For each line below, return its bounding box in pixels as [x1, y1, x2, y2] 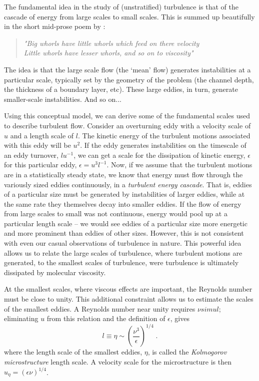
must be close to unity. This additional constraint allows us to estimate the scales [4, 294, 253, 304]
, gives [170, 313, 189, 324]
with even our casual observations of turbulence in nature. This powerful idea [4, 238, 241, 248]
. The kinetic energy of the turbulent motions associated [78, 130, 250, 140]
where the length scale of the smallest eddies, [4, 347, 142, 357]
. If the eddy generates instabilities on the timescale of [80, 140, 246, 150]
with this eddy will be [4, 140, 71, 150]
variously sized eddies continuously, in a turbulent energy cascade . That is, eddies [4, 179, 252, 189]
